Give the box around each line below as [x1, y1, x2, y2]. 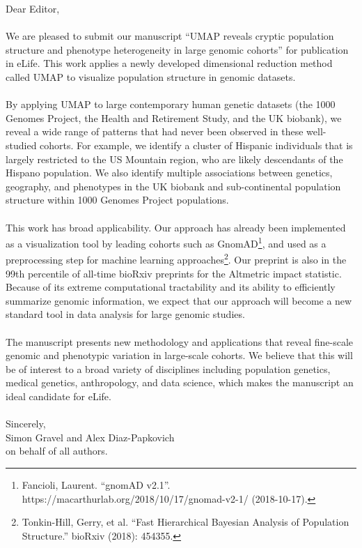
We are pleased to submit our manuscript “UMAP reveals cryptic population [6, 29, 334, 43]
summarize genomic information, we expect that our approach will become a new [6, 293, 352, 307]
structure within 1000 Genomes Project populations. [6, 192, 229, 207]
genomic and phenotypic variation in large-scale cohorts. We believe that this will [6, 348, 353, 363]
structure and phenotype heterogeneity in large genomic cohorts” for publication [6, 42, 349, 56]
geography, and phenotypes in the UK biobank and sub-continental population [6, 178, 341, 193]
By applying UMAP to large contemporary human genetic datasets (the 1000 [6, 97, 336, 112]
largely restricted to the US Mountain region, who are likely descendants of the [6, 151, 343, 166]
